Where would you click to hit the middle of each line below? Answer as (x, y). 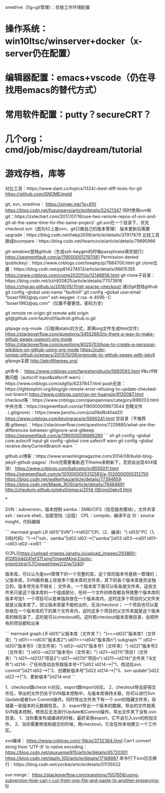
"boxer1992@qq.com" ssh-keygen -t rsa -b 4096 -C (58, 297)
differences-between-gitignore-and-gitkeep (50, 430)
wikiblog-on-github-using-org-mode (42, 349)
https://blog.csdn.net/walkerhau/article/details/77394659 (63, 479)
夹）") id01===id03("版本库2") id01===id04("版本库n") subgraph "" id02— (81, 639)
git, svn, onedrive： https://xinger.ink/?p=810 (51, 204)
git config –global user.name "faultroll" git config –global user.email (73, 292)
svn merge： (18, 775)
